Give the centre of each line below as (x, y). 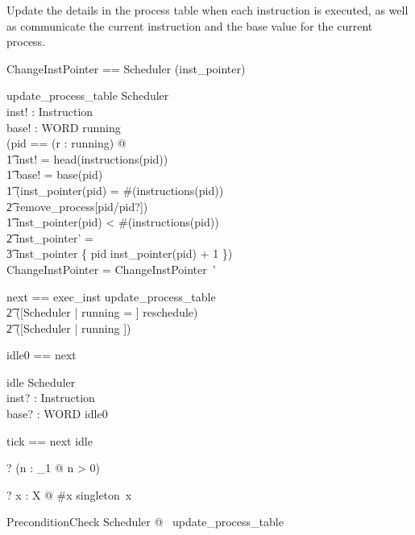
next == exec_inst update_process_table (111, 296)
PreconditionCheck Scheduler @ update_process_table (145, 522)
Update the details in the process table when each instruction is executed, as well (207, 10)
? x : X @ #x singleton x (69, 494)
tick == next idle (50, 440)
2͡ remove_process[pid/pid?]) (77, 206)
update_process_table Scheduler (88, 95)
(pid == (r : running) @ (66, 143)
